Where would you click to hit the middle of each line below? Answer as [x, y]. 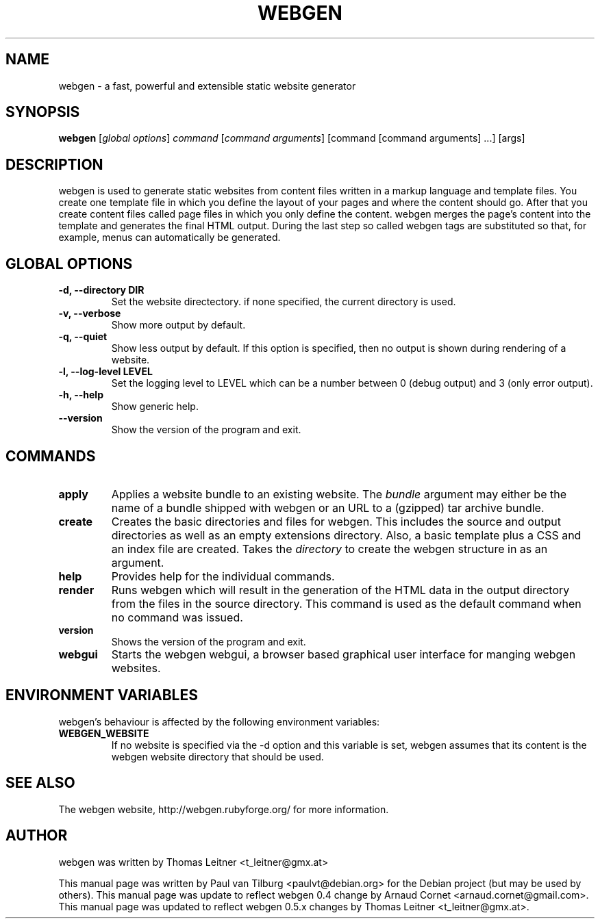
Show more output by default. [178, 325]
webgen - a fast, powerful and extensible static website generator [207, 86]
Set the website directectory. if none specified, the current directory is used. [284, 302]
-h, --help [81, 395]
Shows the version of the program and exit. [209, 641]
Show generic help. [155, 407]
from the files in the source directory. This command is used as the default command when [346, 603]
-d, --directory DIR [101, 290]
